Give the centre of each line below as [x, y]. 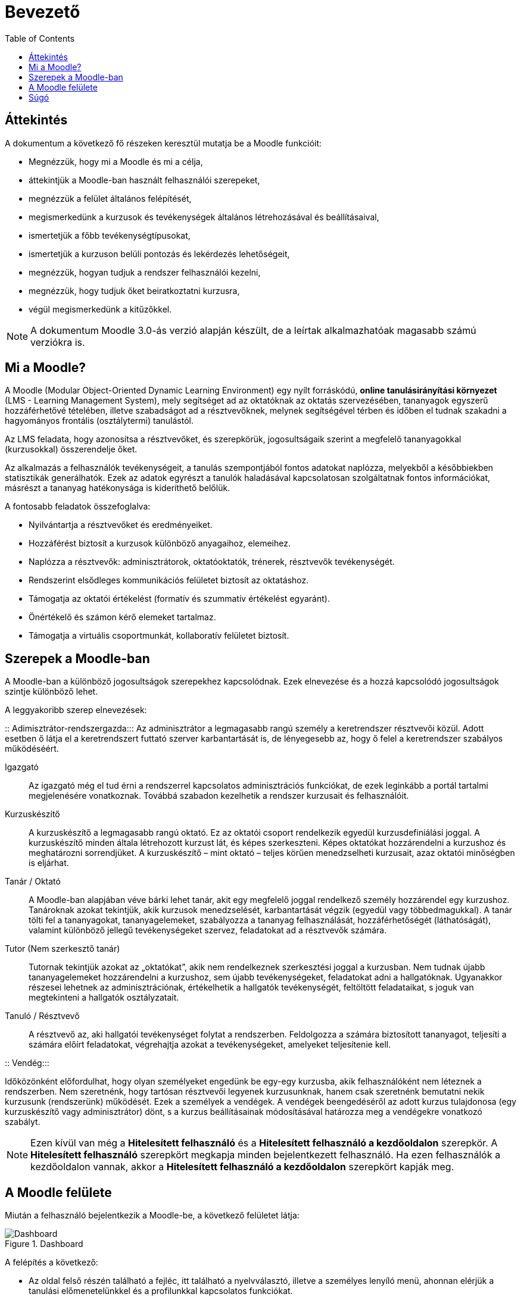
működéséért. [32, 749]
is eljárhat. [49, 863]
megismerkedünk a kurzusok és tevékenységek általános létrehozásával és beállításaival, [204, 217]
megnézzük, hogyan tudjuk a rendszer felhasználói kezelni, [145, 272]
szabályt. [23, 1122]
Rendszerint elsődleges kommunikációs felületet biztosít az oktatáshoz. [169, 580]
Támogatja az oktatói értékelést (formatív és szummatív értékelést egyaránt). [179, 599]
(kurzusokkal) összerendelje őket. [71, 449]
